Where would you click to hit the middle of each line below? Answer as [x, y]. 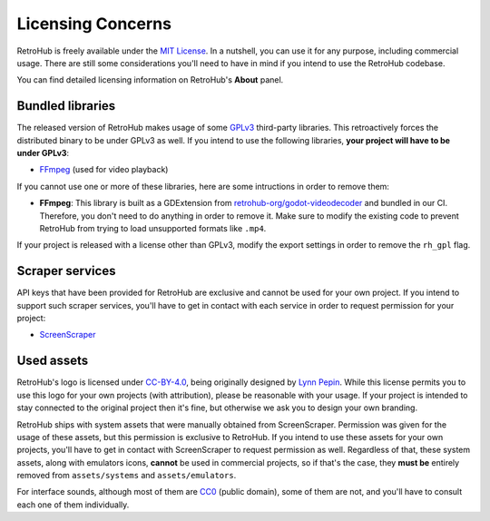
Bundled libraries [66, 106]
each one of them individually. [73, 505]
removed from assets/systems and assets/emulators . [127, 476]
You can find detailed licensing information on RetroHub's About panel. [150, 80]
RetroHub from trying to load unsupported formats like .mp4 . [153, 228]
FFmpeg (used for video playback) [104, 170]
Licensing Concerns [94, 24]
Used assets [53, 361]
